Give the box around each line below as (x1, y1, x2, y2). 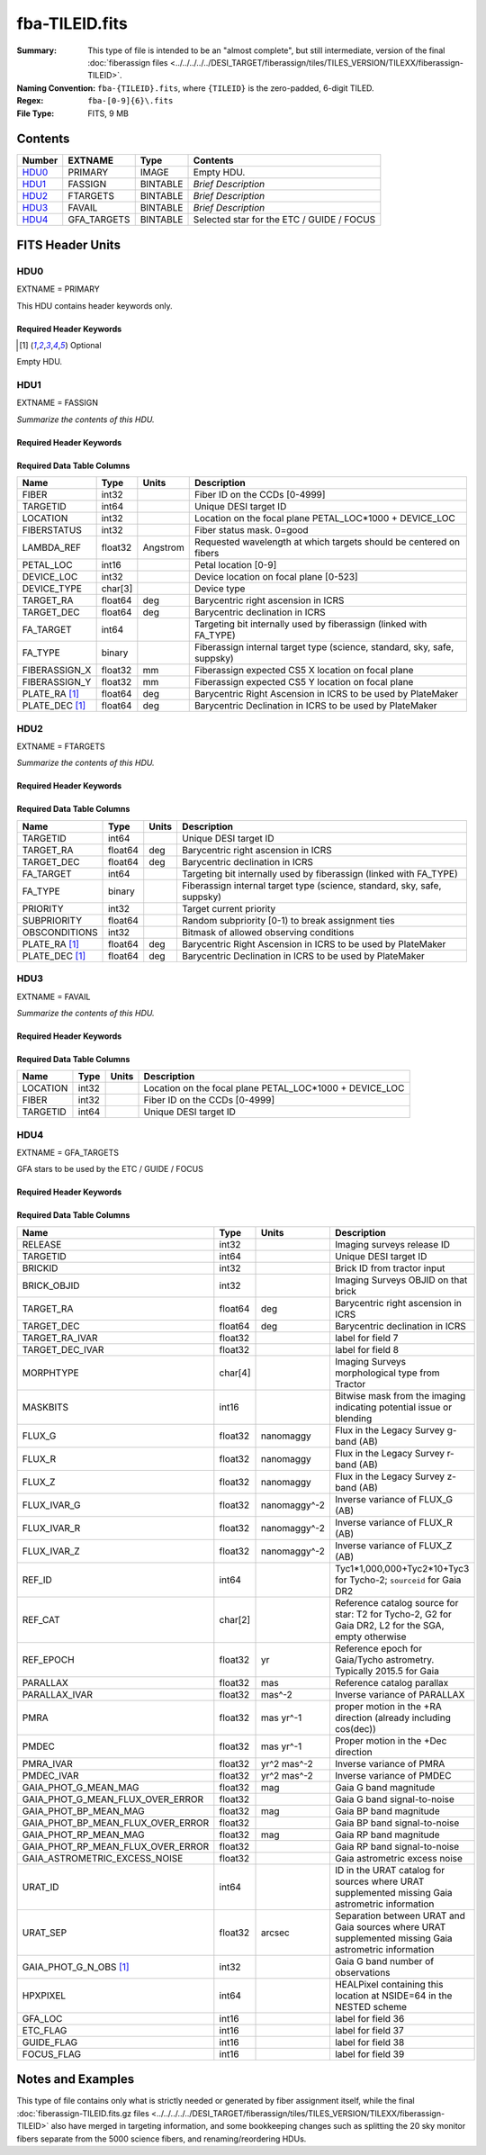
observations (334, 1966, 391, 1979)
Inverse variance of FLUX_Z (334, 1539, 453, 1552)
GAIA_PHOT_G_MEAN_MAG (22, 1781, 139, 1793)
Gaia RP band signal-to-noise (334, 1840, 460, 1853)
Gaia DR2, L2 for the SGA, (334, 1619, 445, 1631)
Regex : (16, 95, 44, 106)
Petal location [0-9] (193, 559, 277, 572)
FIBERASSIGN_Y (22, 676, 92, 689)
